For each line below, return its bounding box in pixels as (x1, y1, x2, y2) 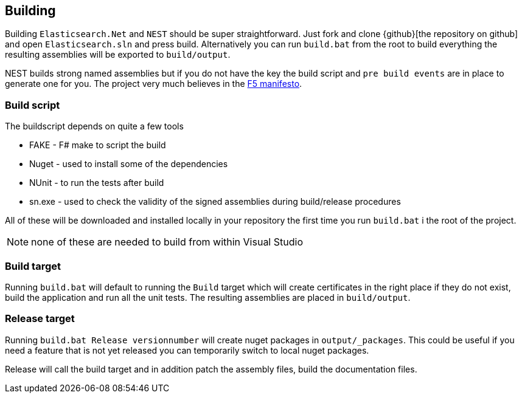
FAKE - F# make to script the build (29, 140, 166, 151)
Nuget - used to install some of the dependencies (29, 159, 228, 170)
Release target (5, 312, 75, 325)
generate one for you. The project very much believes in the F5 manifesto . (5, 78, 302, 89)
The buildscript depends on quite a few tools (5, 121, 184, 132)
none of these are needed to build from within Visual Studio (31, 236, 303, 249)
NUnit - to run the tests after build (29, 177, 164, 188)
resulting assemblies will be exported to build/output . (5, 49, 231, 60)
